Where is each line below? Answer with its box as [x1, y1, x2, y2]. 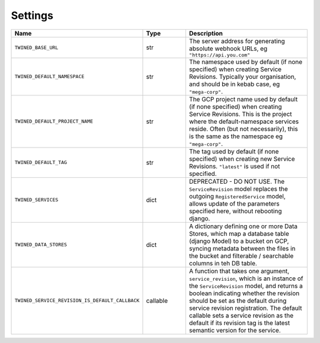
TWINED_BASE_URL [14, 44, 59, 50]
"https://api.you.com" [188, 52, 251, 58]
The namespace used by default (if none [188, 57, 303, 66]
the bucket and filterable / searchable [188, 252, 294, 260]
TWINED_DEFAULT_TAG [14, 159, 68, 166]
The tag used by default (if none [188, 147, 279, 155]
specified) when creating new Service [188, 155, 296, 163]
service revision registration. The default [188, 304, 302, 312]
